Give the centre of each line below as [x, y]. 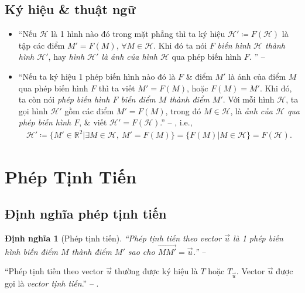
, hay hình [66, 57]
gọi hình [33, 110]
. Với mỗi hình [249, 99]
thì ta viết [117, 88]
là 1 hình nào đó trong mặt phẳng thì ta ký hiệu [138, 34]
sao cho [141, 251]
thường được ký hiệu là [156, 271]
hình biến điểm [31, 251]
